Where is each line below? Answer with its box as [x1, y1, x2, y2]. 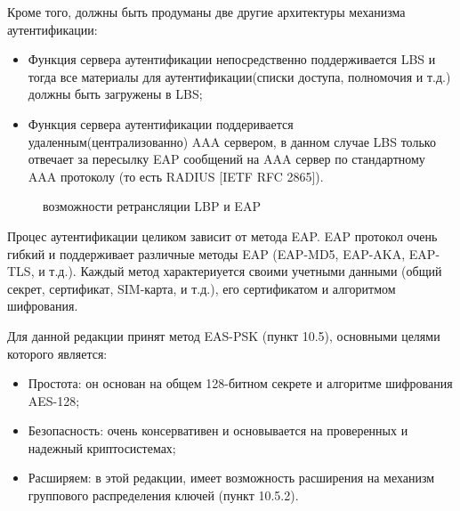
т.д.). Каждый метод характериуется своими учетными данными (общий [49, 262, 442, 280]
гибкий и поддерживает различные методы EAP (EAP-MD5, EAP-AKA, [7, 244, 406, 263]
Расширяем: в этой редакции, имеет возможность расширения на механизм [28, 468, 435, 487]
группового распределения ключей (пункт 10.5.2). [28, 486, 299, 505]
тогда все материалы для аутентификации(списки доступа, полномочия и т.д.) [28, 67, 451, 85]
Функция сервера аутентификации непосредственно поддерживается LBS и [28, 50, 436, 69]
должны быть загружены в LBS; [28, 85, 203, 103]
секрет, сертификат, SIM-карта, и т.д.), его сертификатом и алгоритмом [7, 279, 396, 297]
